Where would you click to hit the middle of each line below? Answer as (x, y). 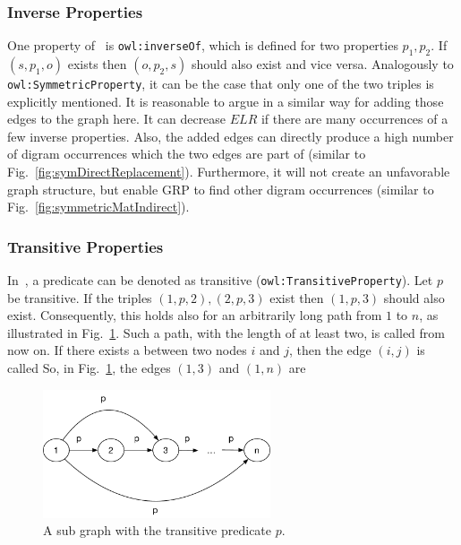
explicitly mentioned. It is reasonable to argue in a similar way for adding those (226, 101)
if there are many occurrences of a (354, 119)
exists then (97, 64)
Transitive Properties (85, 246)
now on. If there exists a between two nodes (127, 350)
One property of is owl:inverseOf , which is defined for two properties (203, 45)
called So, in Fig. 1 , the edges (89, 368)
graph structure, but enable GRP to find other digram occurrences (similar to (221, 189)
